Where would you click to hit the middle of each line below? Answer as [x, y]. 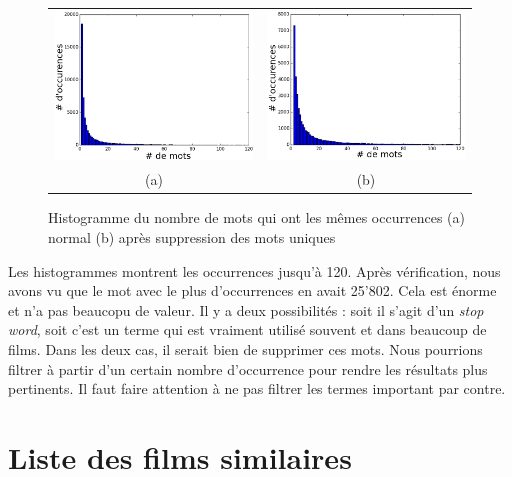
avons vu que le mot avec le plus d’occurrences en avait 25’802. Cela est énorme [252, 290]
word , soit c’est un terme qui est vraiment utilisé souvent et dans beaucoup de [247, 329]
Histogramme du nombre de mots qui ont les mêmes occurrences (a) [256, 217]
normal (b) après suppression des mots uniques [192, 236]
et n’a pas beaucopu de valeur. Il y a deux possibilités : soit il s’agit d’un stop [246, 309]
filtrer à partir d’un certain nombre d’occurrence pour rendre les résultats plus [248, 368]
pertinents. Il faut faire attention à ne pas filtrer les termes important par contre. [257, 388]
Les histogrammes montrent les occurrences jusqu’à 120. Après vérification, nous [254, 270]
